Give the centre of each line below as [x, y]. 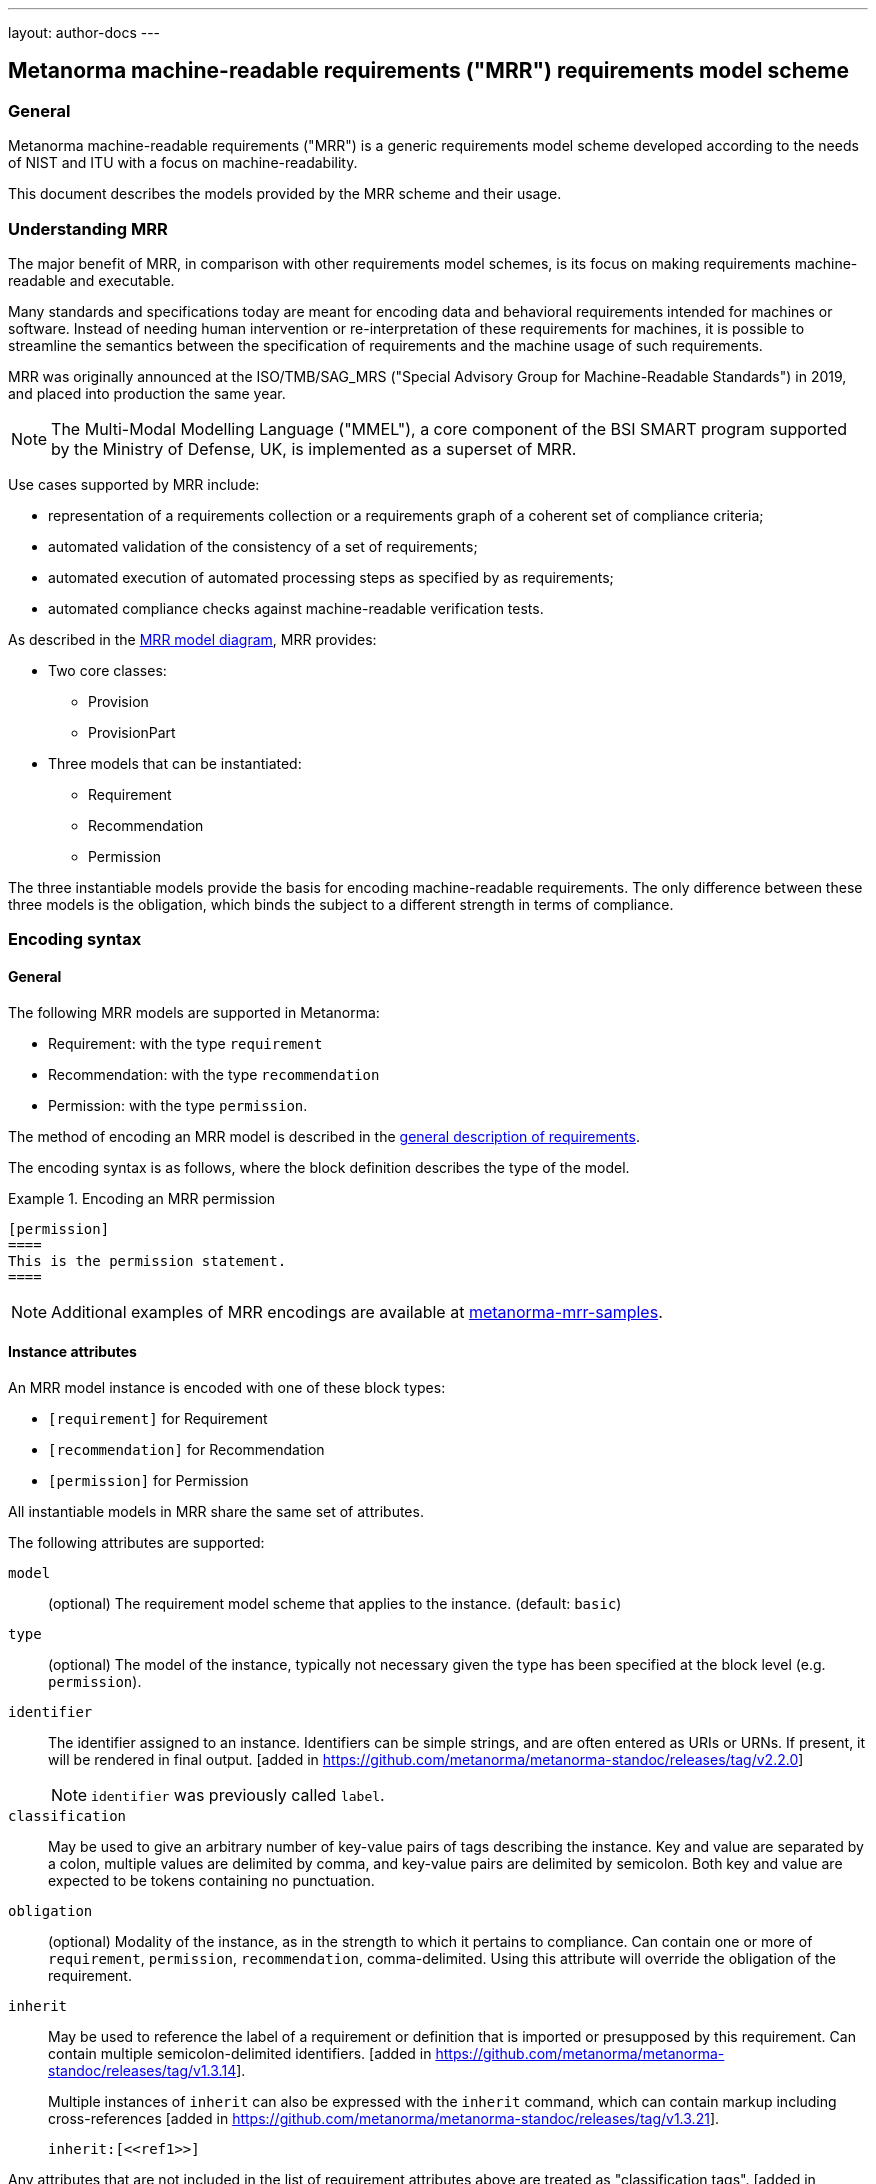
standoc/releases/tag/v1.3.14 [142, 2070]
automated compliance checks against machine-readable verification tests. [296, 608]
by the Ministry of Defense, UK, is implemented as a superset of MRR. [314, 448]
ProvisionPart [132, 732]
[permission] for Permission [148, 1480]
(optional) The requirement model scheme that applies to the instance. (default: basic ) [335, 1603]
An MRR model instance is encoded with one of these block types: [227, 1387]
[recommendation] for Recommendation [186, 1449]
